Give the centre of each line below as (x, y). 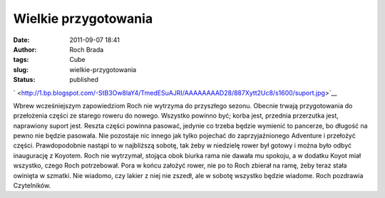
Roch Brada (87, 49)
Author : (25, 49)
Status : (24, 80)
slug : (21, 69)
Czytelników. (32, 186)
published (84, 80)
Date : (21, 40)
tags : (21, 60)
